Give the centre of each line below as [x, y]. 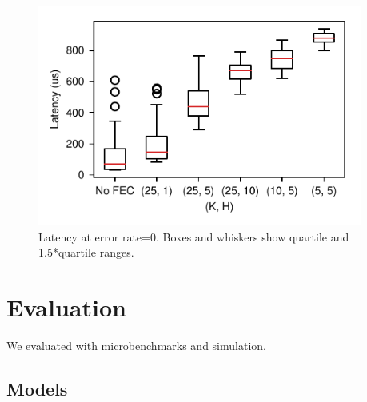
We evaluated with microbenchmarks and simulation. [136, 345]
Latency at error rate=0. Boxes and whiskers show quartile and [194, 236]
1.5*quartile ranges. [86, 252]
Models [37, 388]
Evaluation [66, 307]
